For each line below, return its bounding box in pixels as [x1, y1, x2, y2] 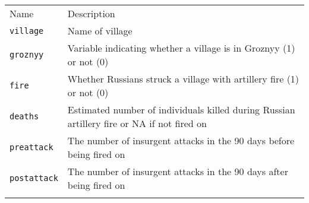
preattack [10, 142, 53, 152]
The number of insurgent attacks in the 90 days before [67, 134, 295, 147]
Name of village [67, 24, 133, 37]
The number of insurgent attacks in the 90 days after [67, 164, 288, 178]
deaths [10, 112, 39, 121]
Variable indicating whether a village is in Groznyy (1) [67, 41, 295, 55]
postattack [10, 173, 58, 183]
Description [67, 7, 115, 20]
